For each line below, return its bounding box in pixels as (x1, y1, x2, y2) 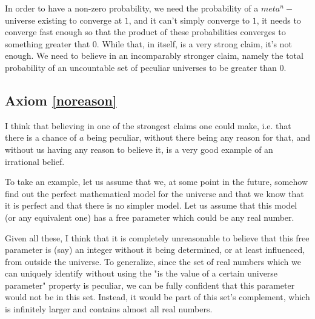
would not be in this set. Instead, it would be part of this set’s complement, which (5, 290, 310, 303)
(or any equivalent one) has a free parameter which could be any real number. (5, 210, 294, 223)
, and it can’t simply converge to (128, 13, 250, 26)
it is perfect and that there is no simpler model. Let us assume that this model (5, 199, 297, 212)
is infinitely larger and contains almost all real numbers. (5, 303, 213, 315)
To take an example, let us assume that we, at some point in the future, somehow (5, 175, 308, 188)
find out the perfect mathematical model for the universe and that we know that (5, 187, 304, 200)
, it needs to (256, 13, 301, 26)
